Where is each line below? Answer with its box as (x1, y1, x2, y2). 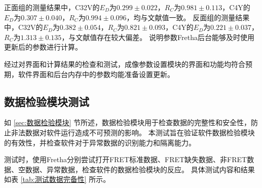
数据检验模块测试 (4, 93, 89, 109)
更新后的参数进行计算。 (4, 42, 82, 52)
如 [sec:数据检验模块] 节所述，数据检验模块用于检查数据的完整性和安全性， (4, 117, 251, 128)
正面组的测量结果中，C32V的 (4, 2, 100, 12)
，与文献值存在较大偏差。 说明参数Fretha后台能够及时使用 (61, 31, 254, 42)
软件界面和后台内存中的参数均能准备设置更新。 (18, 68, 174, 79)
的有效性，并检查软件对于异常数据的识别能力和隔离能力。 (4, 137, 196, 147)
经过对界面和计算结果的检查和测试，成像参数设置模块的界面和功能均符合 (4, 58, 245, 69)
